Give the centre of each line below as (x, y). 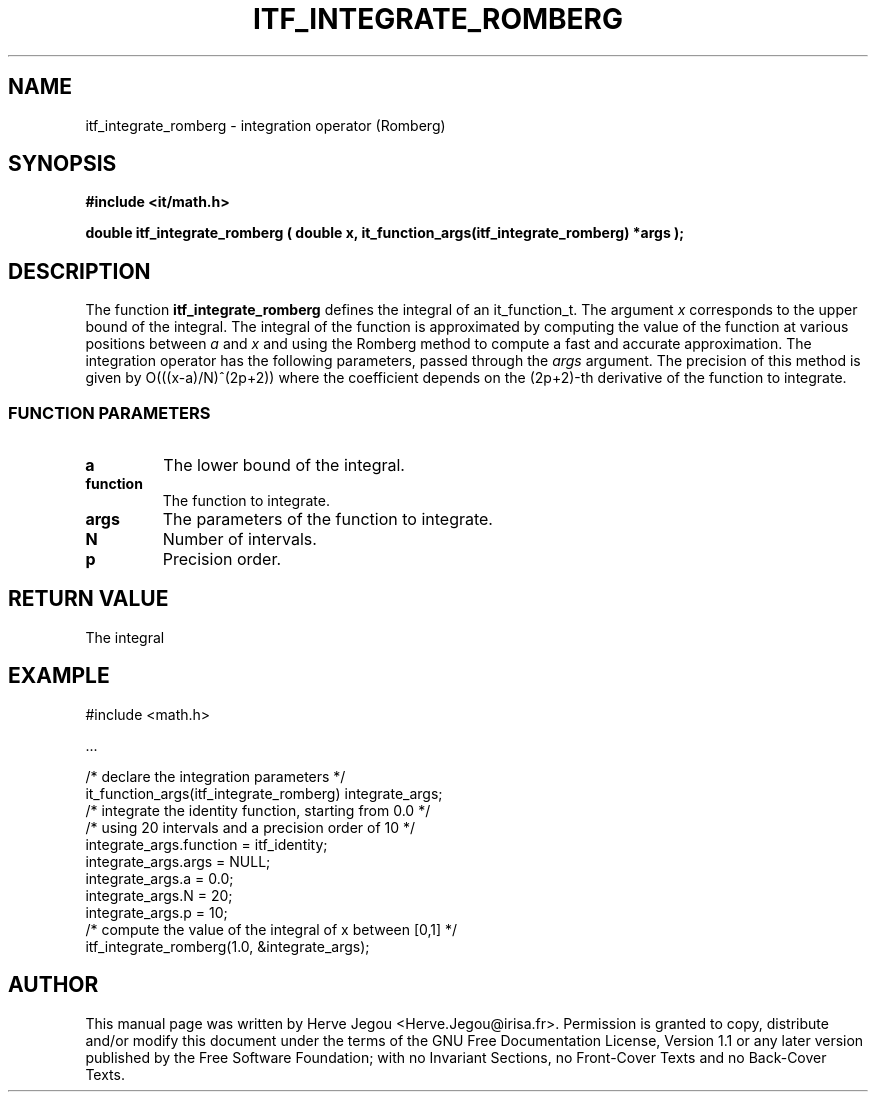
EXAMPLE (59, 676)
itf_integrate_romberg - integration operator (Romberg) (265, 125)
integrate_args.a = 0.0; (159, 878)
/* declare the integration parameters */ (215, 776)
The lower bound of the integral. (284, 465)
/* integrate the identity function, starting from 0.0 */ (258, 810)
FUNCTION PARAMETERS (109, 412)
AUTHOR (53, 985)
